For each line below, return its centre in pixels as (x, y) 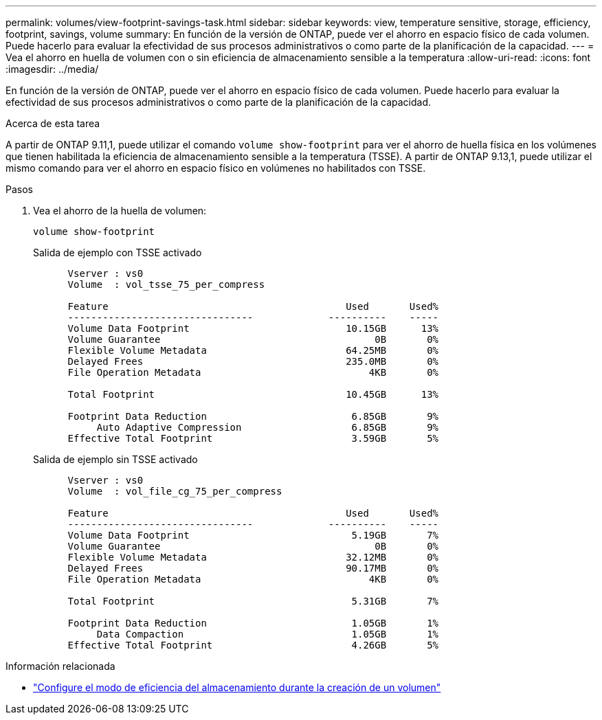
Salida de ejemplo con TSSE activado (118, 252)
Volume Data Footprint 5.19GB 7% (253, 535)
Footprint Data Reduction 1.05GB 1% (253, 623)
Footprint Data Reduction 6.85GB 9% (253, 416)
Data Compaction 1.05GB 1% (268, 634)
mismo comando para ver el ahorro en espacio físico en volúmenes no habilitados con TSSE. (216, 168)
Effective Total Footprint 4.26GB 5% (253, 645)
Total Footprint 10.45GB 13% (253, 394)
